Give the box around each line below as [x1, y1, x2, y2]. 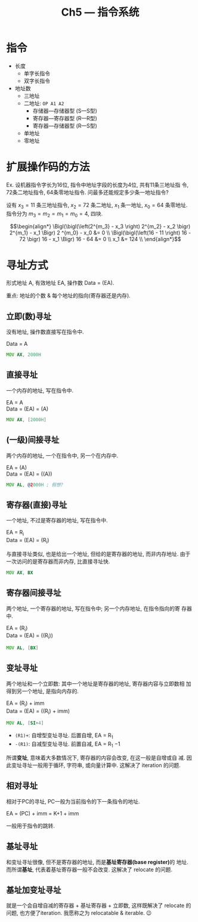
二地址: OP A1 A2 [23, 99, 64, 106]
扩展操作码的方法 [6, 160, 91, 174]
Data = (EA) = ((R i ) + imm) [6, 707, 70, 716]
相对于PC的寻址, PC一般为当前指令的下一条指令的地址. [6, 798, 140, 805]
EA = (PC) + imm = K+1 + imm [6, 810, 79, 817]
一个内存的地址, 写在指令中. [6, 387, 74, 394]
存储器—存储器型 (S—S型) [32, 107, 97, 114]
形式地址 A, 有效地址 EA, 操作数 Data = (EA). [6, 279, 115, 287]
